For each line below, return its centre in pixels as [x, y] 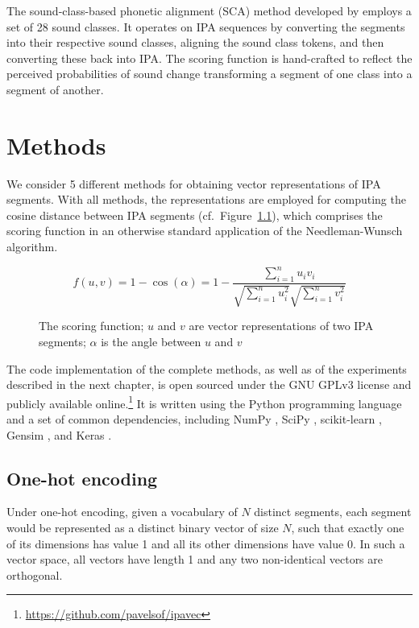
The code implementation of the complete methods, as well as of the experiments [207, 368]
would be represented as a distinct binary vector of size [143, 527]
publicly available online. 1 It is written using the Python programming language [204, 402]
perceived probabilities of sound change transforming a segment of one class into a [209, 74]
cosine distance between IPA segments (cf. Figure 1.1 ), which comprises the [195, 215]
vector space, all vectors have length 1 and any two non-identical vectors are [195, 559]
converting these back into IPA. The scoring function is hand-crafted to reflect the [209, 58]
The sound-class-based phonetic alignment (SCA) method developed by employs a [209, 10]
